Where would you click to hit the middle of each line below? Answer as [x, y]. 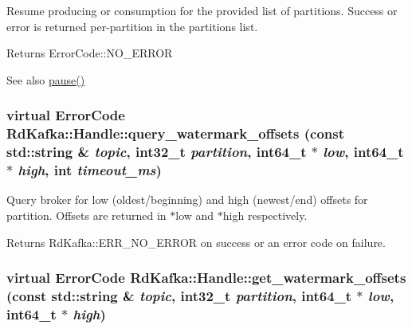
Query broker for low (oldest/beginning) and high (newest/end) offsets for [187, 200]
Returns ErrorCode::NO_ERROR [90, 53]
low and [195, 215]
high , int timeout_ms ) [90, 170]
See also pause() [46, 79]
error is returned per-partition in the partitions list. [132, 26]
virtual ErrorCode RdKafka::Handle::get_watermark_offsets [206, 278]
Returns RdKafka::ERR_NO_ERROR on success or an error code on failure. [196, 242]
